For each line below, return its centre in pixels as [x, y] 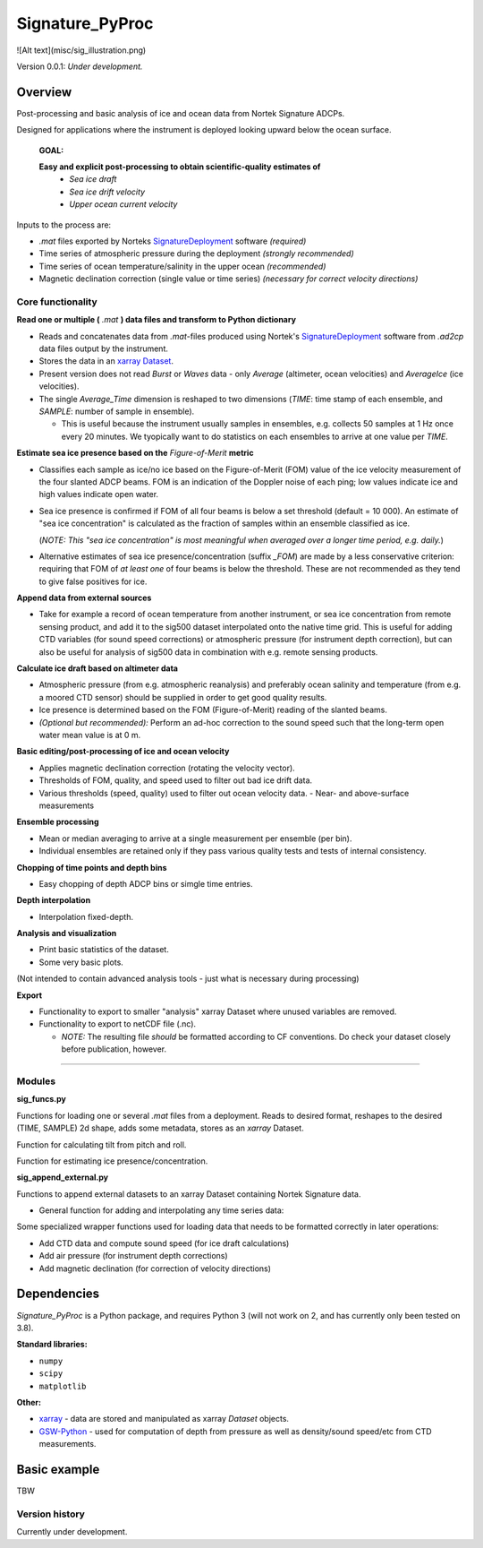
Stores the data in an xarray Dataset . [106, 361]
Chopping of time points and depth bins [92, 867]
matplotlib [63, 1386]
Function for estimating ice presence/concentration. [112, 1161]
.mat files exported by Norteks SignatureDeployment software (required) [173, 241]
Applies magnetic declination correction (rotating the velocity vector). [167, 768]
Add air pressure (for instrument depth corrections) [133, 1256]
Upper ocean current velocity [123, 204]
